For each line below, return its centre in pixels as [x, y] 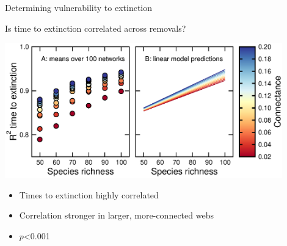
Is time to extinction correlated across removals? [96, 28]
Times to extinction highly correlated [89, 194]
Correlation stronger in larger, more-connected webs [116, 215]
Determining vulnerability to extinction [79, 7]
